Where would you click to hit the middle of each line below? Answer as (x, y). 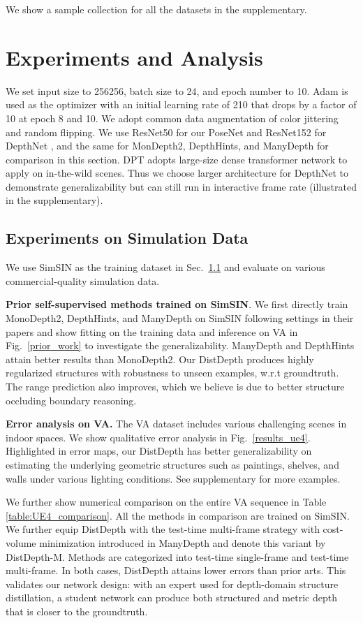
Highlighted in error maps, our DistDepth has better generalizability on (159, 451)
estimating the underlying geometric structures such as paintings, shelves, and (172, 464)
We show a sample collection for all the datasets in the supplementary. (156, 9)
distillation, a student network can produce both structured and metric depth (171, 598)
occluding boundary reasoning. (71, 400)
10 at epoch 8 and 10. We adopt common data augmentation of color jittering (172, 118)
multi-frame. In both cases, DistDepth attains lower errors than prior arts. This (176, 570)
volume (21, 542)
